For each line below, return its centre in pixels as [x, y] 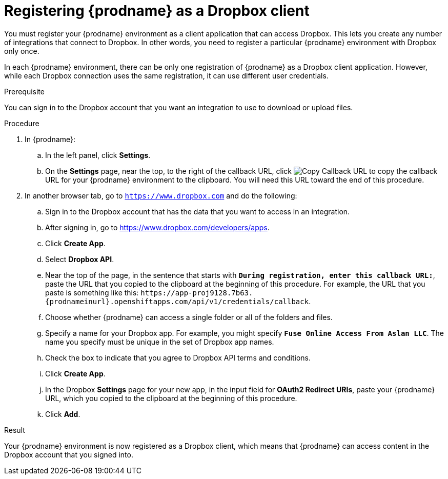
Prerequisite [24, 91]
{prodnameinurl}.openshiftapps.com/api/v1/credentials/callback [177, 301]
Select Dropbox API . [80, 259]
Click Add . [63, 414]
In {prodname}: [50, 139]
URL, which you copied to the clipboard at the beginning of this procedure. [171, 398]
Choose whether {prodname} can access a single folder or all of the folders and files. [189, 317]
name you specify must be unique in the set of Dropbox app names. [160, 342]
